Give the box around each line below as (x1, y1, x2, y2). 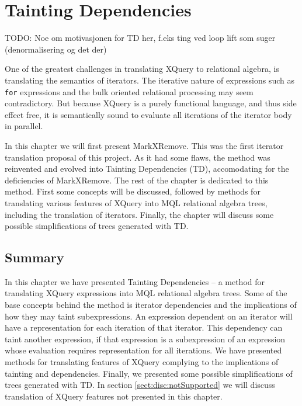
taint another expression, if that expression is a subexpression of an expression (5, 332, 286, 345)
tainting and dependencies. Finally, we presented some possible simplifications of (5, 367, 293, 379)
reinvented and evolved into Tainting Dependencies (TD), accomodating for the (5, 162, 289, 175)
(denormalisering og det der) (5, 43, 107, 55)
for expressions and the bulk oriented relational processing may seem (5, 85, 254, 98)
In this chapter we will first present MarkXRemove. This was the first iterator (5, 139, 284, 151)
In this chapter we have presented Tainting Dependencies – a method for (5, 275, 265, 287)
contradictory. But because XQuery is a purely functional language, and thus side (5, 97, 297, 109)
